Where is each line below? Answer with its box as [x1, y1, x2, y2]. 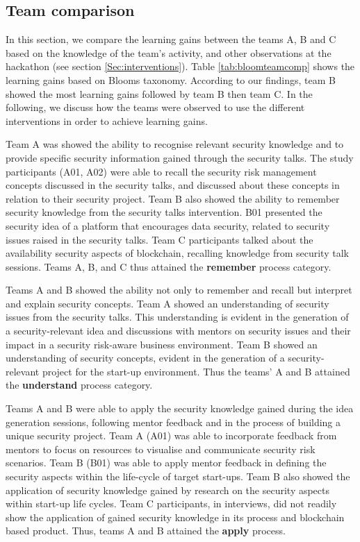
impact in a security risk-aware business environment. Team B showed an [6, 337, 318, 351]
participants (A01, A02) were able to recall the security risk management [6, 164, 317, 178]
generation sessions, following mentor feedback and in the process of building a [6, 414, 341, 429]
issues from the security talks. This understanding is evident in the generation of [6, 310, 349, 324]
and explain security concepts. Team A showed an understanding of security [6, 296, 329, 310]
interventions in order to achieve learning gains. [6, 113, 208, 128]
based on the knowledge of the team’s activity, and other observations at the [6, 45, 332, 60]
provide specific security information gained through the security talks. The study [6, 150, 354, 164]
